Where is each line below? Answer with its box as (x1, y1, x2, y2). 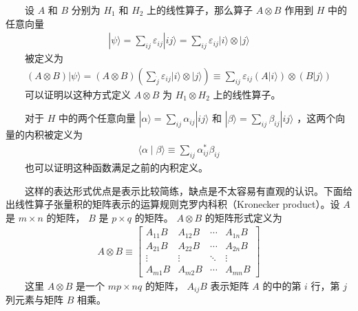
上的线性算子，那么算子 (147, 3, 253, 17)
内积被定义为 (24, 127, 83, 142)
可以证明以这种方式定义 (25, 87, 131, 101)
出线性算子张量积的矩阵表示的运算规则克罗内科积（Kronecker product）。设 (6, 197, 340, 211)
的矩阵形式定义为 (204, 210, 282, 224)
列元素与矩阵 (6, 292, 63, 307)
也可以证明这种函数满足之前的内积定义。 (25, 160, 208, 174)
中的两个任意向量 (58, 111, 136, 125)
